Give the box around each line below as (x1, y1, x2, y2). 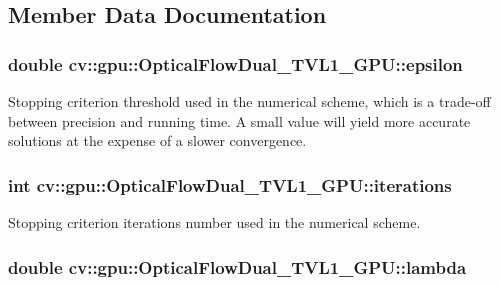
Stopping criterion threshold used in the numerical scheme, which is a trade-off (8, 91, 491, 111)
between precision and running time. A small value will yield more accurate (8, 110, 471, 131)
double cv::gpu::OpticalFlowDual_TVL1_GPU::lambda (8, 254, 467, 279)
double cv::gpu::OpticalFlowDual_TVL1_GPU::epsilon (8, 51, 463, 76)
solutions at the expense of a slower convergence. (8, 130, 307, 151)
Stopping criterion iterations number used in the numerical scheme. (8, 212, 421, 232)
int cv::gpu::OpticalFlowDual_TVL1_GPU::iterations (8, 172, 452, 197)
